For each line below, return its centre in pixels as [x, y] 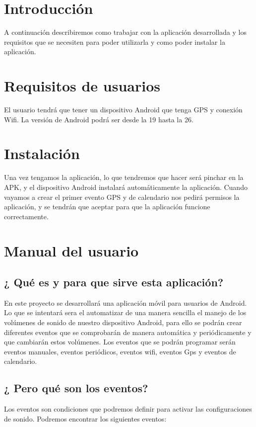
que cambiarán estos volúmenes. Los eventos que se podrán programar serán [120, 342]
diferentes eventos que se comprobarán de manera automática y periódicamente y [128, 332]
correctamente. [26, 216]
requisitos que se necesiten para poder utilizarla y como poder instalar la [115, 42]
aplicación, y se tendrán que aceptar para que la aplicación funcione [107, 207]
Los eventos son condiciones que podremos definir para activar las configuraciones [128, 409]
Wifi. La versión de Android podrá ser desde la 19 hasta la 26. [99, 119]
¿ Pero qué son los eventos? [76, 388]
